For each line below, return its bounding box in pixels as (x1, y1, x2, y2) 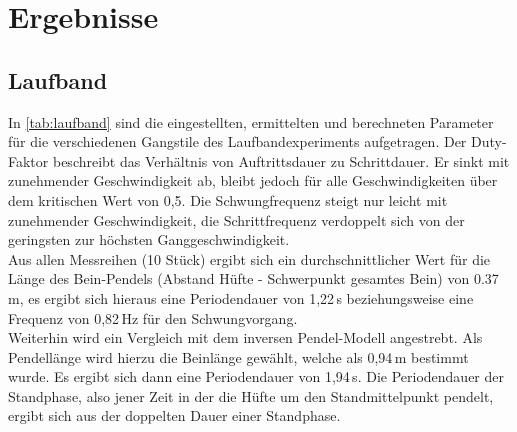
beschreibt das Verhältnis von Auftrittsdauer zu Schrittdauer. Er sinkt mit (52, 150, 510, 171)
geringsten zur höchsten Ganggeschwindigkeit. (8, 229, 290, 250)
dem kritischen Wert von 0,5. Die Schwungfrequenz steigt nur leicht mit (8, 189, 448, 210)
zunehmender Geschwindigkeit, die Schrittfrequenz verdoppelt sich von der (8, 209, 465, 230)
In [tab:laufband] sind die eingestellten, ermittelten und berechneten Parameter (8, 111, 494, 132)
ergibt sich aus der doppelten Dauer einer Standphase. (8, 405, 341, 426)
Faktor (8, 150, 49, 171)
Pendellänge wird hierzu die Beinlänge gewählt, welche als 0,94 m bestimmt (8, 346, 469, 367)
